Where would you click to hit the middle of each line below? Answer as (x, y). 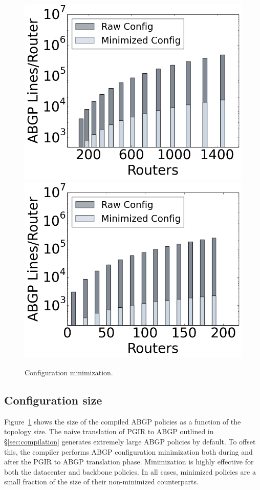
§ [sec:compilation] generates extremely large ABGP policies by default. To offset (130, 441)
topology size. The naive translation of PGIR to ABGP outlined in (109, 431)
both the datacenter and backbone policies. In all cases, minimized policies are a (130, 471)
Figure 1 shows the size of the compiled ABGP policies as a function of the (123, 421)
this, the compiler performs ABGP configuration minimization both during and (128, 451)
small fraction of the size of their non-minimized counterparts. (101, 482)
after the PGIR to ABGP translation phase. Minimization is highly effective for (129, 462)
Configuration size (53, 400)
